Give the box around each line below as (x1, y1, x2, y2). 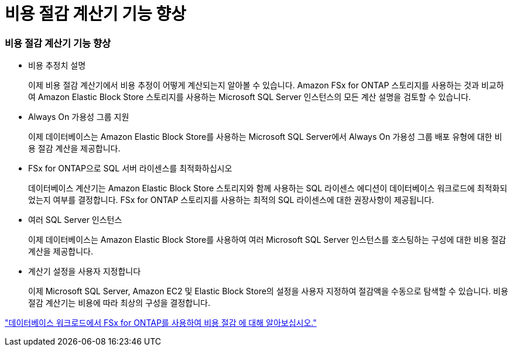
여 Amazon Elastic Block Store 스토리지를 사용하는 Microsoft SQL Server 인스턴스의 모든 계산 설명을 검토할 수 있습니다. (28, 92, 471, 102)
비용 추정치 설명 (28, 60, 86, 71)
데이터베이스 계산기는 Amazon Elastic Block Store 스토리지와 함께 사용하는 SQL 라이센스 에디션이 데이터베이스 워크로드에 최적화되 (28, 183, 508, 194)
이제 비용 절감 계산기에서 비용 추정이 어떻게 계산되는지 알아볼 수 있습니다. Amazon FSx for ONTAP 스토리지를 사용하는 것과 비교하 (28, 80, 504, 91)
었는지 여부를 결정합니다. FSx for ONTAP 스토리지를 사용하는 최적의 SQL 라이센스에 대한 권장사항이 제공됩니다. (28, 195, 435, 205)
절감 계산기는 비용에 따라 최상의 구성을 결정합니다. (28, 298, 211, 308)
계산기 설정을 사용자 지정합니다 (28, 266, 141, 277)
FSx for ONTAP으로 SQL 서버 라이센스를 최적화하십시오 (28, 163, 232, 174)
